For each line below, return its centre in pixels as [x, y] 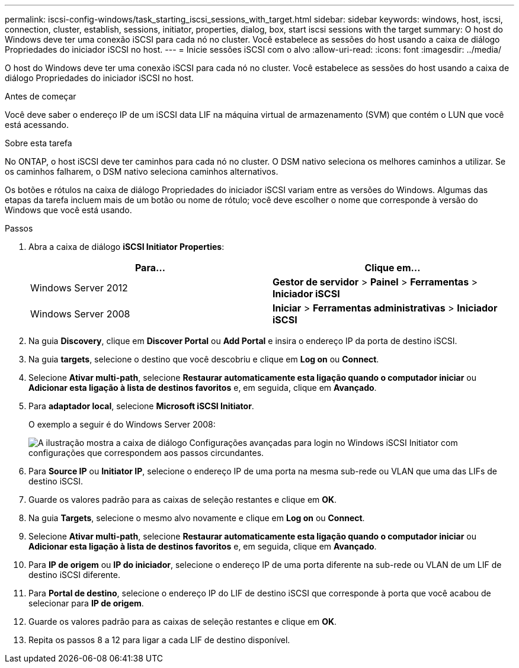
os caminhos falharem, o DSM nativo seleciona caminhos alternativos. [142, 171]
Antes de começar [41, 96]
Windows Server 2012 [79, 288]
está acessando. [37, 125]
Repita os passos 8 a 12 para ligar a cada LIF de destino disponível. [159, 640]
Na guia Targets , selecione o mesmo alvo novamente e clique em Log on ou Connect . [197, 518]
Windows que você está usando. [68, 210]
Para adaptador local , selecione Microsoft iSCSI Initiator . [141, 406]
